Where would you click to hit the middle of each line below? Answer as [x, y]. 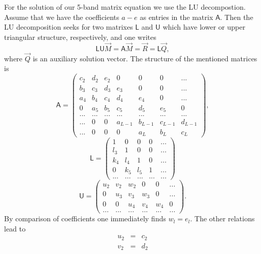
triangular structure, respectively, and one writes [80, 37]
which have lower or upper [204, 27]
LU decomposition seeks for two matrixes [69, 27]
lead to [15, 228]
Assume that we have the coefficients [62, 17]
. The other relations [222, 218]
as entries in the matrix [176, 17]
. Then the [237, 17]
